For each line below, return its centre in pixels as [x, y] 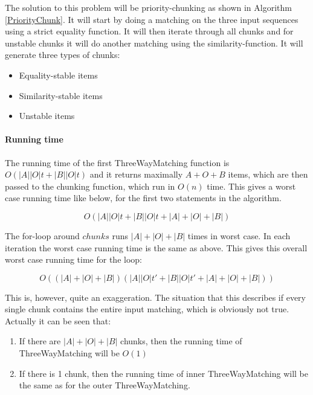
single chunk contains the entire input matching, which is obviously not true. [147, 309]
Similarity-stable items [61, 95]
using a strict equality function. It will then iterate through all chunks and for [149, 31]
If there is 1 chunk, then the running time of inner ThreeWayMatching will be [164, 373]
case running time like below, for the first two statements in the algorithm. [143, 198]
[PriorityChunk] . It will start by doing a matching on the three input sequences [152, 19]
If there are [40, 341]
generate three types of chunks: [63, 55]
